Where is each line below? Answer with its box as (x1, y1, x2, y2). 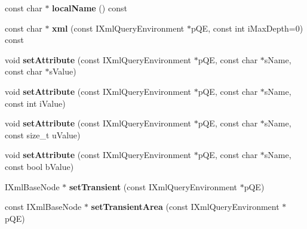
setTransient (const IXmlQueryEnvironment (69, 180, 238, 193)
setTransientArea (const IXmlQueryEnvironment (91, 200, 280, 213)
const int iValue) (5, 97, 66, 109)
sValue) (49, 65, 76, 78)
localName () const (52, 2, 127, 14)
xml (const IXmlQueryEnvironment (52, 21, 185, 34)
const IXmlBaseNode (5, 200, 82, 213)
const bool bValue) (5, 160, 74, 172)
